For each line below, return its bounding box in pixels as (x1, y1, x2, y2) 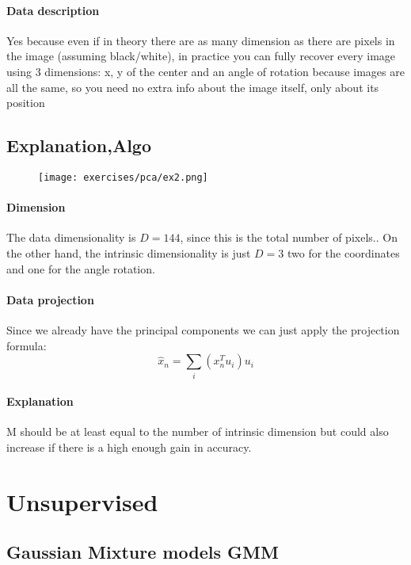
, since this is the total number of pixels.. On (180, 229, 398, 246)
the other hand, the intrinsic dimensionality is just (6, 245, 251, 262)
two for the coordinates (287, 245, 400, 262)
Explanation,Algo (6, 133, 152, 158)
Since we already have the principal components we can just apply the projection (6, 322, 400, 338)
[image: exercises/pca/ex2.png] (38, 171, 208, 183)
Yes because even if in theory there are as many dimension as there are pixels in (6, 32, 395, 48)
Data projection (6, 291, 94, 307)
